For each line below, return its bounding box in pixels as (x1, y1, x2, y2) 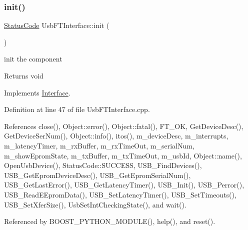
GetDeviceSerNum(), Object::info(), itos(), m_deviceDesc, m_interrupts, (4, 130, 228, 141)
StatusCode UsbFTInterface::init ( (4, 20, 109, 30)
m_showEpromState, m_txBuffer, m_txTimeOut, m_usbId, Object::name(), (4, 150, 242, 160)
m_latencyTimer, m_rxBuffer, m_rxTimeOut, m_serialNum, (4, 140, 194, 150)
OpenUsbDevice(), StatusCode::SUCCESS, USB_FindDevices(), (4, 160, 202, 170)
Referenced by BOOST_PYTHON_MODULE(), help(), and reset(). (4, 216, 215, 226)
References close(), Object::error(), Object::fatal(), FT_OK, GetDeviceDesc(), (4, 120, 243, 131)
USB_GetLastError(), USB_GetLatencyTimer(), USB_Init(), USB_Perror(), (4, 179, 244, 190)
